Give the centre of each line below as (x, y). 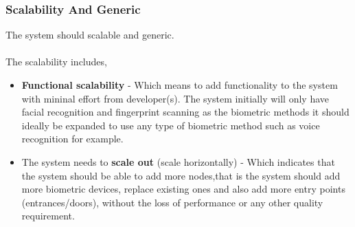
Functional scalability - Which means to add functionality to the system (180, 85)
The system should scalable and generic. (90, 35)
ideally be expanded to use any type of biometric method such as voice (171, 125)
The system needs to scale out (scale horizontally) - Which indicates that (178, 161)
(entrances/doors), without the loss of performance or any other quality (172, 202)
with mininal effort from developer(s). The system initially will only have (175, 98)
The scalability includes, (56, 62)
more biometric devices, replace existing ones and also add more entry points (183, 189)
